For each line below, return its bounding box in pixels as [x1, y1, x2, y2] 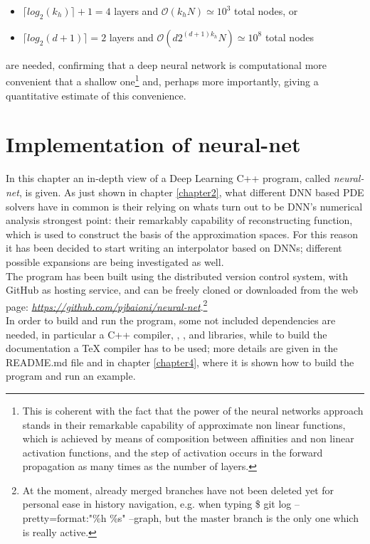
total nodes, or [234, 4, 298, 18]
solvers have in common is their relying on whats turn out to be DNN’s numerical [6, 198, 363, 213]
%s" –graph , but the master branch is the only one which [110, 511, 359, 526]
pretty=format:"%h [22, 511, 107, 526]
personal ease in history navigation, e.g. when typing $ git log [22, 496, 292, 511]
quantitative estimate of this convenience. [6, 87, 186, 102]
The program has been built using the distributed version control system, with [6, 268, 348, 283]
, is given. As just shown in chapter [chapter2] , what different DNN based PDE [18, 184, 364, 199]
